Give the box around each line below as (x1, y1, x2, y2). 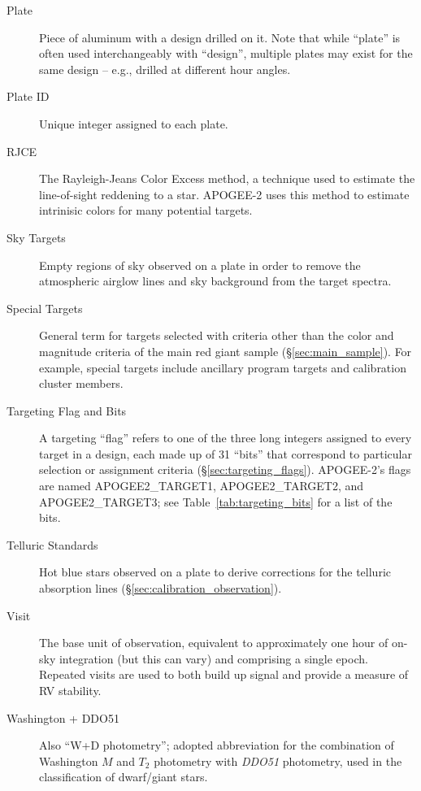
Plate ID (7, 88, 50, 105)
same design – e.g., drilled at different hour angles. (39, 60, 291, 77)
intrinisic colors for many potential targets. (39, 202, 253, 219)
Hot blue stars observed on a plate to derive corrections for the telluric (39, 563, 392, 580)
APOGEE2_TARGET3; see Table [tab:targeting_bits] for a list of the (39, 493, 393, 510)
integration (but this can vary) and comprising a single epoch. (59, 650, 368, 667)
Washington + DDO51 (7, 709, 119, 726)
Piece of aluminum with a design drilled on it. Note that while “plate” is (39, 28, 401, 46)
